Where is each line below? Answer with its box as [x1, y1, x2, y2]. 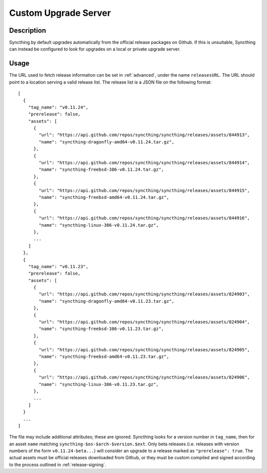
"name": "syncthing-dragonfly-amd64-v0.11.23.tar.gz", [39, 298, 175, 304]
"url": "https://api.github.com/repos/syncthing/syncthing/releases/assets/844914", [39, 160, 250, 166]
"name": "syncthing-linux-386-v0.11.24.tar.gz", [39, 222, 159, 228]
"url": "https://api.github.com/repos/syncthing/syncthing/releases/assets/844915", [39, 188, 250, 193]
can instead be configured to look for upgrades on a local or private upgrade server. [9, 46, 180, 52]
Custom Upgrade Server [9, 7, 111, 18]
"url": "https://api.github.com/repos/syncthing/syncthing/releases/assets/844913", [39, 132, 250, 138]
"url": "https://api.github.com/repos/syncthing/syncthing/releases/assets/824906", [39, 375, 250, 380]
